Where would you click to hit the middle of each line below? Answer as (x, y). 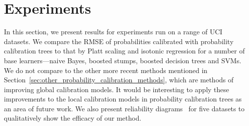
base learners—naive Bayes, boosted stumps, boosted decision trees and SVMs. (123, 60)
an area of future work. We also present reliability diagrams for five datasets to (124, 108)
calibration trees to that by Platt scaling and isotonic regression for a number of (124, 51)
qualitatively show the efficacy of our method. (73, 118)
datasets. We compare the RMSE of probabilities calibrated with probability (119, 41)
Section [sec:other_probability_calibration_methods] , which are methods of (119, 80)
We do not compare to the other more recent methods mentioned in (106, 70)
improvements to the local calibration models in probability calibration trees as (123, 99)
